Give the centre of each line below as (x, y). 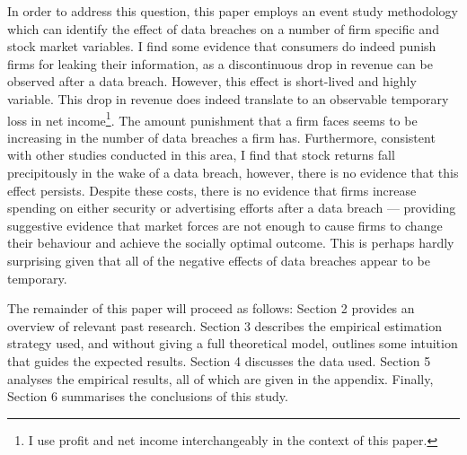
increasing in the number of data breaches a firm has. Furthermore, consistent (221, 137)
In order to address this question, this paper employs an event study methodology (233, 11)
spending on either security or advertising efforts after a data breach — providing (232, 208)
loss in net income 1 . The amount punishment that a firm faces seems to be (212, 118)
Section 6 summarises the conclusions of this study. (148, 396)
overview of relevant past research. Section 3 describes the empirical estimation (225, 325)
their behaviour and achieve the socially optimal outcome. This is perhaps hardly (231, 243)
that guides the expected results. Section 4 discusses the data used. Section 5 (219, 360)
